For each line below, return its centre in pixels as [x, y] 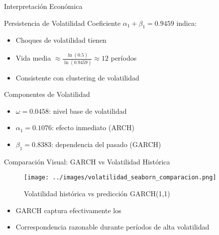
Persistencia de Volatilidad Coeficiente [62, 23]
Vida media [33, 58]
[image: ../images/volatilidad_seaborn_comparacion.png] [120, 178]
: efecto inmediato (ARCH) [93, 127]
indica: [186, 23]
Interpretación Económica [43, 6]
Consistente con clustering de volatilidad [77, 77]
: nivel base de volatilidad [88, 111]
